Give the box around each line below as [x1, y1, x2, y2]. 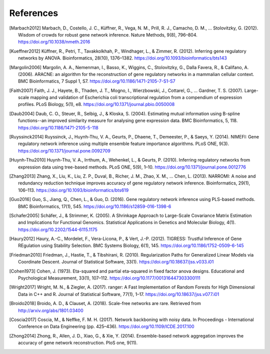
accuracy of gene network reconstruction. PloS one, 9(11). [18, 340, 138, 346]
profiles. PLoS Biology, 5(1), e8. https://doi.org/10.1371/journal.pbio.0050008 [18, 101, 175, 107]
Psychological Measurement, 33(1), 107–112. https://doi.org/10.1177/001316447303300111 [18, 275, 201, 281]
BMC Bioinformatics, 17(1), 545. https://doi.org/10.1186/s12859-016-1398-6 [18, 203, 171, 209]
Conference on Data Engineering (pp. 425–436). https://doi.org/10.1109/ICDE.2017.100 [18, 323, 194, 329]
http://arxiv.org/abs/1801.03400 [18, 307, 83, 313]
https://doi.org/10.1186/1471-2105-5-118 [18, 124, 98, 130]
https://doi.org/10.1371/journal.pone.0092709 [18, 147, 111, 153]
